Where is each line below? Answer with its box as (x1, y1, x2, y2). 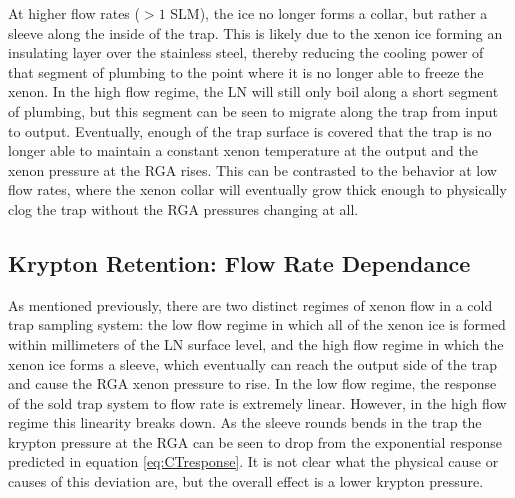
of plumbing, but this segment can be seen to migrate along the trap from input (8, 100, 498, 121)
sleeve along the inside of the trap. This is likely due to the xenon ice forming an (8, 22, 503, 43)
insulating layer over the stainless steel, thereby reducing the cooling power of (8, 42, 484, 63)
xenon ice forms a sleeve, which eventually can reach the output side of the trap (8, 353, 498, 374)
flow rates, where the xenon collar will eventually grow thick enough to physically (8, 179, 507, 200)
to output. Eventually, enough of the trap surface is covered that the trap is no (8, 120, 492, 141)
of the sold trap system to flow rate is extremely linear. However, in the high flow (8, 392, 507, 413)
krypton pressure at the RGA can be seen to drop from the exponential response (8, 431, 503, 452)
